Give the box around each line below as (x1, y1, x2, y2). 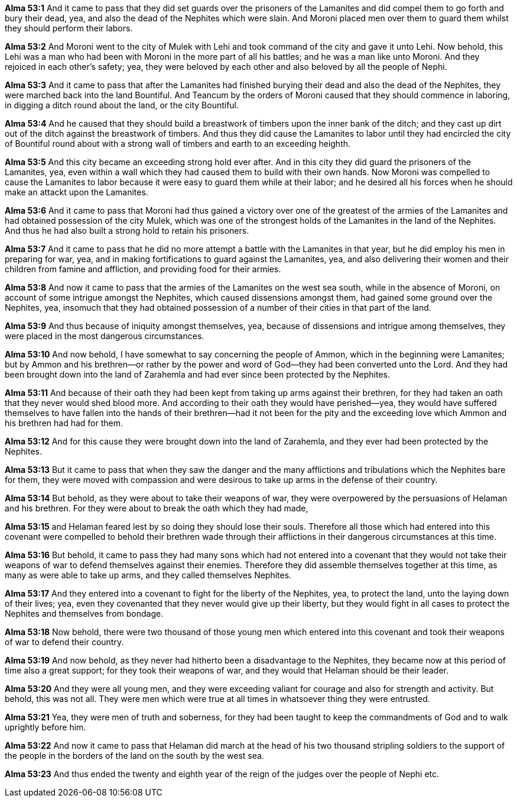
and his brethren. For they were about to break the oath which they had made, (5, 503, 308, 513)
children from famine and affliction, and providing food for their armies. (5, 264, 281, 274)
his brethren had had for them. (5, 418, 123, 428)
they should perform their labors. (5, 23, 133, 33)
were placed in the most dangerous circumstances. (5, 331, 204, 341)
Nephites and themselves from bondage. (5, 608, 164, 619)
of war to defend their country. (5, 637, 124, 647)
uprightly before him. (5, 722, 86, 732)
